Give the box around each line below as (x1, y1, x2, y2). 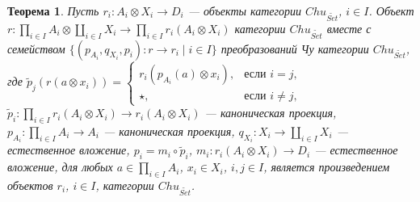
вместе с (326, 19, 372, 36)
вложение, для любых (7, 158, 113, 175)
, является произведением (263, 158, 390, 175)
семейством (7, 40, 65, 57)
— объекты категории (187, 2, 301, 19)
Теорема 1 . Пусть (7, 2, 99, 19)
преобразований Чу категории (220, 40, 369, 57)
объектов (7, 176, 53, 193)
